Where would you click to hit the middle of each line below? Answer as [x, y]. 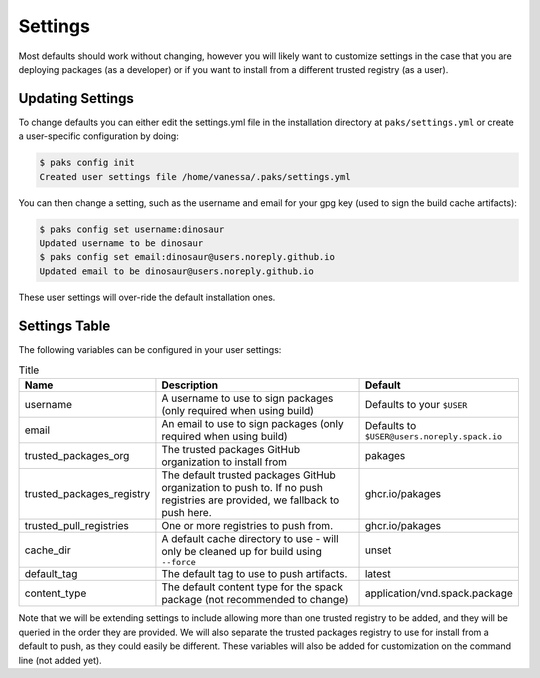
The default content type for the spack [252, 587]
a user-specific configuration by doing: [98, 136]
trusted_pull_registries [77, 526]
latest [377, 574]
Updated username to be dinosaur [121, 243]
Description [190, 385]
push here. [186, 513]
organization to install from [224, 462]
